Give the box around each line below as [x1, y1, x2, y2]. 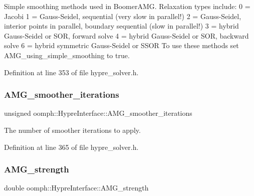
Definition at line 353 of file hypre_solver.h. [4, 67, 139, 77]
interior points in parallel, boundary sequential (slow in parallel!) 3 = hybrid [4, 21, 239, 31]
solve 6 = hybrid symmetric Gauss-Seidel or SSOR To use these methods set [4, 40, 239, 51]
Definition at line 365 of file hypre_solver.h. [4, 141, 139, 152]
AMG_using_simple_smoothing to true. [4, 50, 130, 60]
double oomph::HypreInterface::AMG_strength [4, 182, 149, 193]
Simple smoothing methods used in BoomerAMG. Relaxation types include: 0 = [4, 1, 250, 11]
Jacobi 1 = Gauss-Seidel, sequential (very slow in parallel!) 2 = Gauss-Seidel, [4, 11, 241, 21]
